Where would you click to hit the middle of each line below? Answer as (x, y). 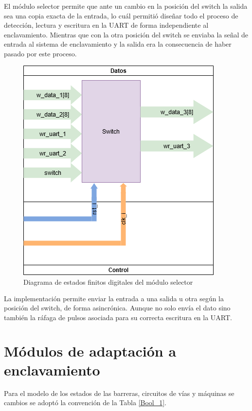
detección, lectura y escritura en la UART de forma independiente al (106, 25)
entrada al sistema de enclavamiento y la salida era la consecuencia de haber (118, 44)
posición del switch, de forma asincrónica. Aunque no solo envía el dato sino (117, 308)
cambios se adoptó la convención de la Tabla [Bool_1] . (85, 402)
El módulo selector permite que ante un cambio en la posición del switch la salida (126, 6)
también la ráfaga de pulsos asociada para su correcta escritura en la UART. (118, 317)
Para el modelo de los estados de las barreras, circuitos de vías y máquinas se (119, 393)
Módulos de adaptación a (90, 351)
